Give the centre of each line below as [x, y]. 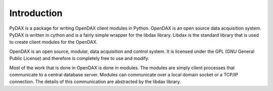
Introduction [36, 13]
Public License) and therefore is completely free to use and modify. [79, 58]
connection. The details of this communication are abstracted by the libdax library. [95, 82]
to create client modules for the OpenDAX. [54, 42]
